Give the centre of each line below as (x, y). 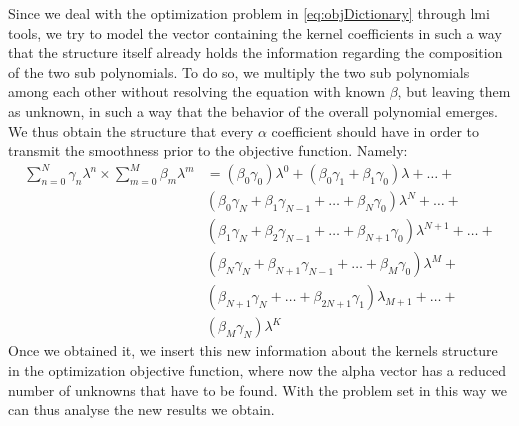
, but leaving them (454, 91)
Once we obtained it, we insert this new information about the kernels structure (253, 350)
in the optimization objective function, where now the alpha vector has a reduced (257, 370)
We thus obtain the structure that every (131, 130)
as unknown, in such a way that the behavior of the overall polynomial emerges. (253, 110)
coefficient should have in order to (375, 130)
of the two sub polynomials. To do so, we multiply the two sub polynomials (239, 71)
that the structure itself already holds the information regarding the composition (255, 52)
